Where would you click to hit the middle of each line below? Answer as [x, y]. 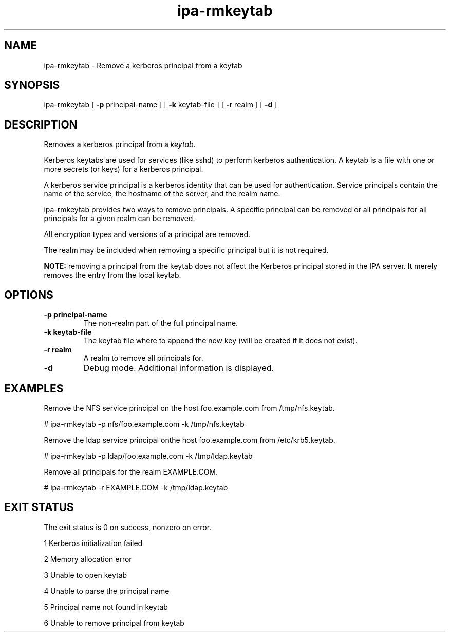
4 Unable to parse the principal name [107, 591]
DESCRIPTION [41, 124]
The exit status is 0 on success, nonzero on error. [128, 527]
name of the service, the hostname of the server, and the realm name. [162, 194]
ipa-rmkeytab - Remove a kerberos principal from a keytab [143, 65]
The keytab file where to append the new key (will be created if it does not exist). [220, 341]
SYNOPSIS [32, 85]
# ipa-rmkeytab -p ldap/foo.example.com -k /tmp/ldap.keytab [148, 456]
